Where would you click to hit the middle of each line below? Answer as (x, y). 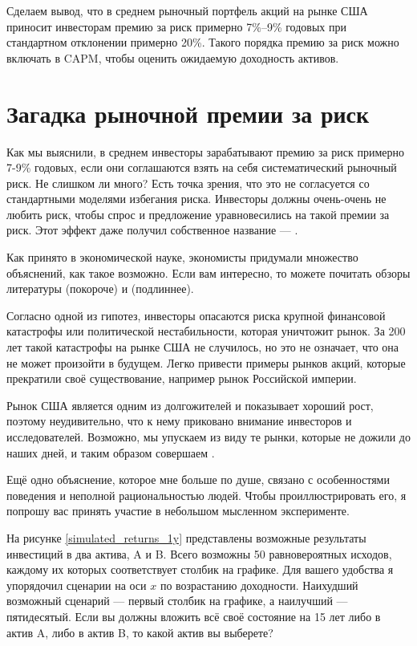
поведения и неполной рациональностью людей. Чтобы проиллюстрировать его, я (206, 495)
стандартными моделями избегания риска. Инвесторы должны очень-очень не (196, 199)
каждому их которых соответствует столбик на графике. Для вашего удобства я (200, 569)
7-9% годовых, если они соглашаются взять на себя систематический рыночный (202, 167)
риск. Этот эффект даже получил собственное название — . (152, 230)
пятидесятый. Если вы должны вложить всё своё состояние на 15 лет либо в (194, 616)
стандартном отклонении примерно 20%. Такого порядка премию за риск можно (203, 42)
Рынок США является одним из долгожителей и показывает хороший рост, (190, 405)
